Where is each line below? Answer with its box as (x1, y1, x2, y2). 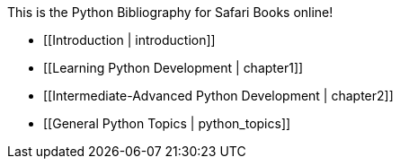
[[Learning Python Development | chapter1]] (43, 60, 304, 75)
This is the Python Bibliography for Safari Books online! (7, 4, 333, 20)
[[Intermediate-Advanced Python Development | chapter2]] (43, 88, 394, 103)
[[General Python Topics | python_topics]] (43, 116, 291, 131)
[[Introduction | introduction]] (43, 32, 216, 48)
